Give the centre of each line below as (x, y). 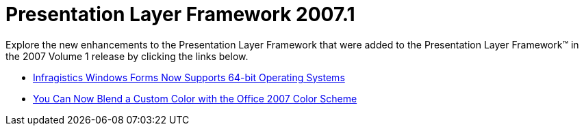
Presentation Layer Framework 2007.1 (180, 14)
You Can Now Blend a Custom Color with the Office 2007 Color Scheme (195, 98)
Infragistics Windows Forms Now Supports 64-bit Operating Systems (189, 77)
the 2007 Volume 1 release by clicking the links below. (127, 56)
